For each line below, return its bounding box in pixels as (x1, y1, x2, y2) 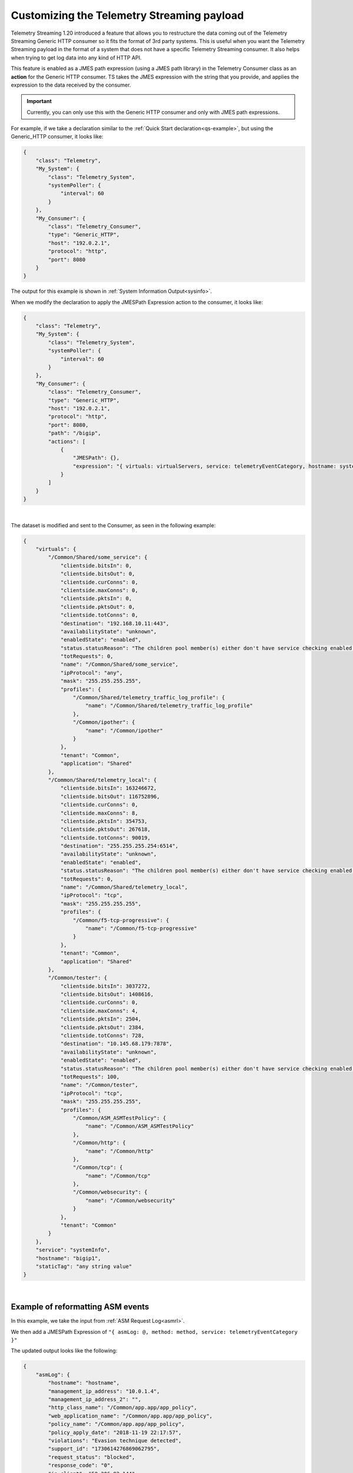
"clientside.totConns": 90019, (60, 834, 151, 841)
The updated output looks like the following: (11, 1347, 118, 1355)
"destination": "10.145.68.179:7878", (60, 1041, 173, 1047)
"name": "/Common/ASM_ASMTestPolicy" (85, 1123, 194, 1129)
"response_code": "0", (48, 1462, 114, 1469)
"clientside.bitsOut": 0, (60, 570, 135, 577)
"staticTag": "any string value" (35, 1263, 132, 1270)
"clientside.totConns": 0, (60, 612, 138, 619)
